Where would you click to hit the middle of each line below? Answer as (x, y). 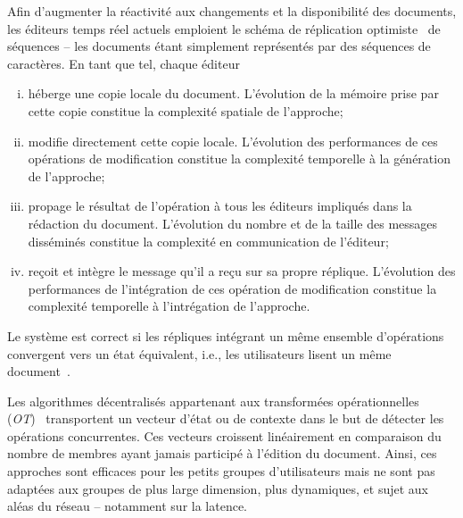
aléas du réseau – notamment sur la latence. (127, 506)
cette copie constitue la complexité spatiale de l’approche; (186, 110)
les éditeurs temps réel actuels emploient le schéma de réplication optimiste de (224, 28)
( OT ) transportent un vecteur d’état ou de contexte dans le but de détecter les (226, 418)
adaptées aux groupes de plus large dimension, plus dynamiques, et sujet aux (218, 488)
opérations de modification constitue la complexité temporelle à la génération (239, 159)
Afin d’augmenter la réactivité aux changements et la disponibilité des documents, (232, 11)
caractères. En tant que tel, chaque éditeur (124, 63)
